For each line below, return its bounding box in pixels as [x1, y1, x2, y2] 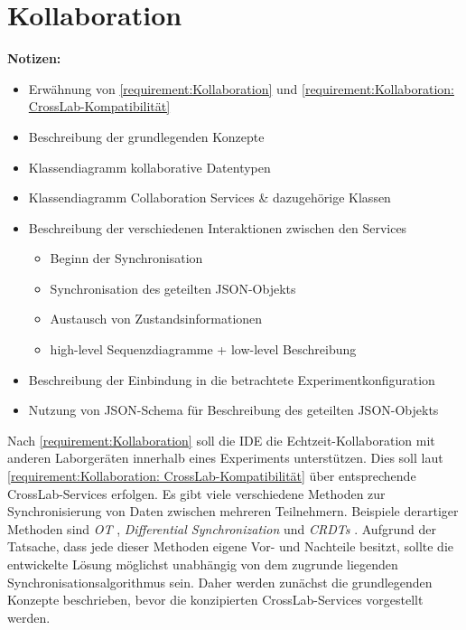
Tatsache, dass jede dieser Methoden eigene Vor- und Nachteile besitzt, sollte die [7, 537, 453, 556]
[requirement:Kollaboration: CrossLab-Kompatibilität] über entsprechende [7, 466, 416, 485]
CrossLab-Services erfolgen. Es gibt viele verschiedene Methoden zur [7, 484, 386, 503]
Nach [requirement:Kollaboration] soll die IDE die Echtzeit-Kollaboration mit [7, 430, 435, 449]
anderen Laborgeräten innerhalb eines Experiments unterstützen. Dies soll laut [7, 448, 443, 467]
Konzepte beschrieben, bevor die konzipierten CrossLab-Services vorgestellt [7, 590, 424, 609]
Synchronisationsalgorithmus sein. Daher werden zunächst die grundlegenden [7, 572, 433, 591]
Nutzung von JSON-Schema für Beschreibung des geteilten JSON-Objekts [28, 400, 439, 419]
